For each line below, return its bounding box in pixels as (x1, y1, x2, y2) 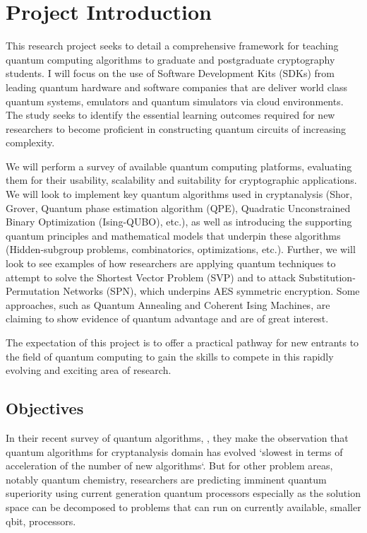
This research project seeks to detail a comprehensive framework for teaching (6, 38, 339, 53)
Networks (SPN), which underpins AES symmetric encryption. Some (63, 283, 360, 298)
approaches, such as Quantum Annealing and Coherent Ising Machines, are (6, 297, 330, 312)
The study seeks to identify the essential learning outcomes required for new (6, 107, 335, 122)
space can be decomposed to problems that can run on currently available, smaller (6, 499, 361, 514)
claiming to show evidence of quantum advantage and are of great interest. (6, 311, 329, 326)
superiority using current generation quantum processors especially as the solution (6, 486, 361, 500)
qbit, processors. (6, 513, 76, 528)
